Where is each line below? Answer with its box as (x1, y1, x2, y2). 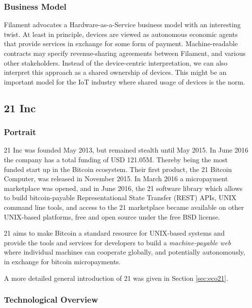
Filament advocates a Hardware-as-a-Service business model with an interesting (4, 19, 241, 30)
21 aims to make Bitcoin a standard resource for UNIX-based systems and (4, 228, 225, 238)
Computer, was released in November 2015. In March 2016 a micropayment (4, 173, 228, 184)
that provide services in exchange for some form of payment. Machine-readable (4, 38, 238, 49)
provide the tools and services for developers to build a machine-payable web (4, 237, 231, 247)
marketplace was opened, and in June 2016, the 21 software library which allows (4, 183, 243, 193)
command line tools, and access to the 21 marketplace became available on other (4, 202, 244, 212)
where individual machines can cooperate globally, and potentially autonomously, (4, 247, 245, 257)
